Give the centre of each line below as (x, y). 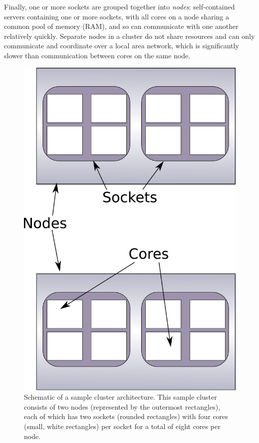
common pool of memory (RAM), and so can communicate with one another (121, 26)
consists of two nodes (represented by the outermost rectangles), (122, 406)
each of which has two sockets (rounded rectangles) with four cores (126, 416)
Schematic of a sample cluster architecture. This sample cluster (121, 397)
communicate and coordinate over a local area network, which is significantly (122, 46)
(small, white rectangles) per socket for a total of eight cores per (122, 426)
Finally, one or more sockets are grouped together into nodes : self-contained (120, 6)
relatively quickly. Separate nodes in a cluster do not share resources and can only (129, 36)
